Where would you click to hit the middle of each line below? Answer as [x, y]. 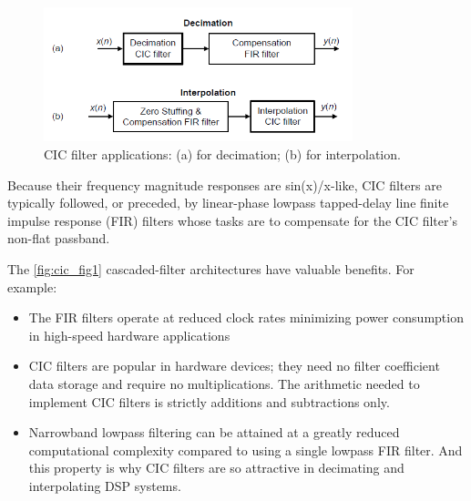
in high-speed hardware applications [129, 335]
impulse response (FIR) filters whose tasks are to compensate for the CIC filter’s [232, 220]
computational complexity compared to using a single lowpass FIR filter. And [246, 450]
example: [32, 286]
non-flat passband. [59, 238]
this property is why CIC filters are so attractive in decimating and [216, 468]
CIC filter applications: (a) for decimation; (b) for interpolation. [222, 154]
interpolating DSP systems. [105, 485]
